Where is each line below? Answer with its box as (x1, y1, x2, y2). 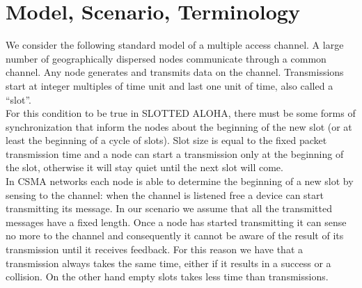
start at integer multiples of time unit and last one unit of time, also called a (6, 78, 333, 93)
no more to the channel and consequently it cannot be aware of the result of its (6, 228, 344, 243)
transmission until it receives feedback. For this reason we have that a (6, 242, 303, 257)
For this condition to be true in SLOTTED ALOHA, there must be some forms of (6, 106, 356, 120)
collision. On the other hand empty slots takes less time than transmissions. (6, 269, 329, 284)
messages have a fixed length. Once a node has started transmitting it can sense (6, 214, 347, 229)
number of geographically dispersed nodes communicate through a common (6, 51, 326, 65)
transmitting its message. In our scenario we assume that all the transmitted (6, 201, 332, 216)
